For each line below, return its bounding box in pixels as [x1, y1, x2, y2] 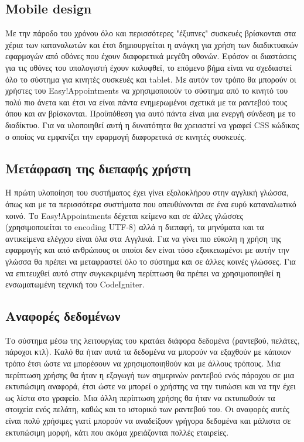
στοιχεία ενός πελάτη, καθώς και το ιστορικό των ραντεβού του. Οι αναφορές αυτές [5, 403, 289, 415]
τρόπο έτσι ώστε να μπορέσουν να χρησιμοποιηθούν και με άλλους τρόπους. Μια [5, 357, 281, 369]
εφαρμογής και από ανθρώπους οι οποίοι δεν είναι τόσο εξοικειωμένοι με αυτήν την [5, 244, 289, 256]
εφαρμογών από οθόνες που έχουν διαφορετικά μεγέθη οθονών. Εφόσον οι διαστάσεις [5, 50, 296, 62]
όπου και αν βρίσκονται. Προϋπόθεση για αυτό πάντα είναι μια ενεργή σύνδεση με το [5, 107, 296, 119]
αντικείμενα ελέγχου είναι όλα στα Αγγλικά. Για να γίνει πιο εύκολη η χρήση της [5, 232, 282, 244]
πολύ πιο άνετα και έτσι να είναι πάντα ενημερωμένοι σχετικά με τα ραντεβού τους [5, 95, 288, 108]
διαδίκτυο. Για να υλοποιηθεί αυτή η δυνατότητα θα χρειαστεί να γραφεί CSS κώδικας [5, 118, 299, 131]
